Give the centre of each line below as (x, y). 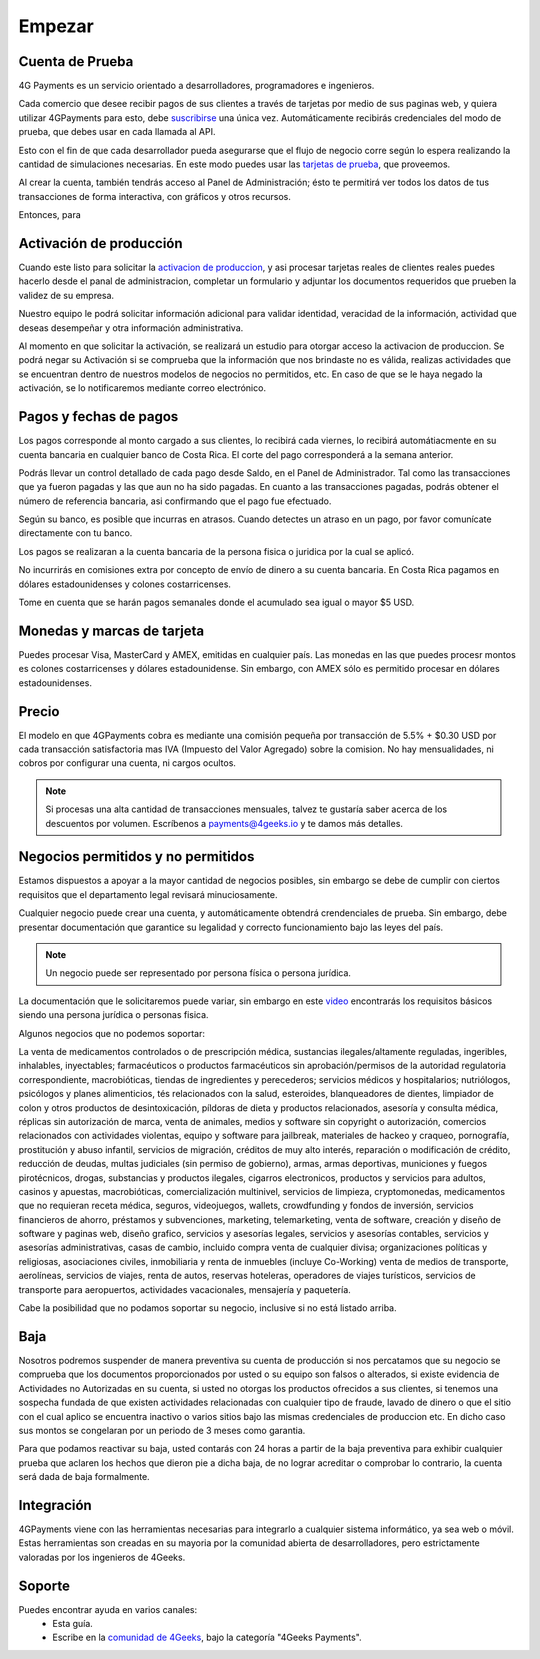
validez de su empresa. (66, 295)
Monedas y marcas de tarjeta (111, 630)
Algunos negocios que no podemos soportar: (111, 1033)
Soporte (44, 1585)
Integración (55, 1505)
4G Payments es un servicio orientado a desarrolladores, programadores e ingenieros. (196, 86)
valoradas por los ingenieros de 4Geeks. (102, 1557)
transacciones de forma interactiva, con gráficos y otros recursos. (155, 196)
